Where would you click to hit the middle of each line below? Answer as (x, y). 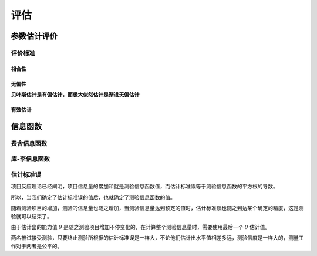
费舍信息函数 (29, 143)
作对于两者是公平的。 (37, 246)
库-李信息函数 (30, 159)
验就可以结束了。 (31, 216)
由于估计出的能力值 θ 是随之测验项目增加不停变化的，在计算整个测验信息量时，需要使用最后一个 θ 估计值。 (141, 227)
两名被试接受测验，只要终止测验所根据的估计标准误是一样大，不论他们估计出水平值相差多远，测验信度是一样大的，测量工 (157, 238)
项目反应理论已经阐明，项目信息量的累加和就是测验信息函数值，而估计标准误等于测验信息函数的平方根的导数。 (144, 186)
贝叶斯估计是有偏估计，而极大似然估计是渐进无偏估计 (75, 95)
